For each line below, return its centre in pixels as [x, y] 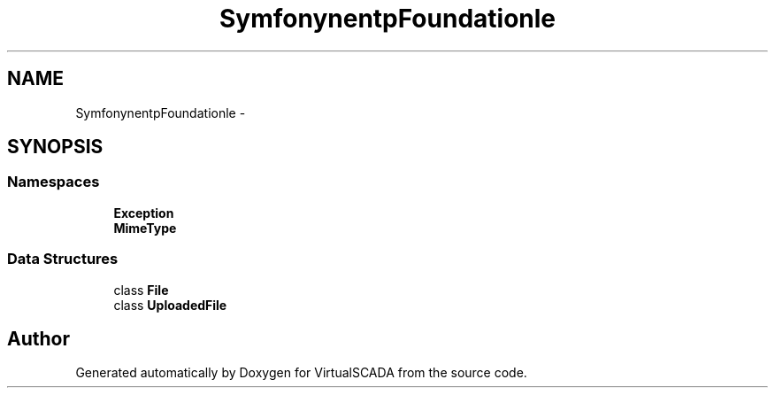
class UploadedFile [170, 305]
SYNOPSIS [55, 147]
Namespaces [54, 182]
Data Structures [63, 259]
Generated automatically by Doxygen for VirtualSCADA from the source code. [301, 373]
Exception [144, 213]
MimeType [145, 228]
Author [38, 338]
